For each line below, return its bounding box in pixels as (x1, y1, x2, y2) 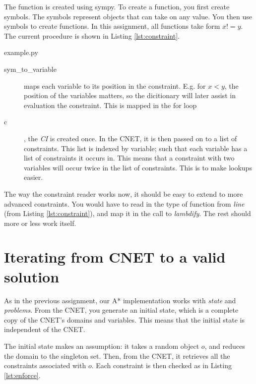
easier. (24, 172, 43, 182)
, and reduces (204, 340, 245, 351)
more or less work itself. (4, 218, 76, 228)
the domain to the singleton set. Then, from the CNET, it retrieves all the (4, 350, 230, 361)
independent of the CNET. (4, 324, 85, 334)
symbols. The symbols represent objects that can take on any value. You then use (4, 11, 252, 21)
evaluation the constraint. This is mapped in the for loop (24, 100, 197, 110)
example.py (4, 47, 38, 57)
